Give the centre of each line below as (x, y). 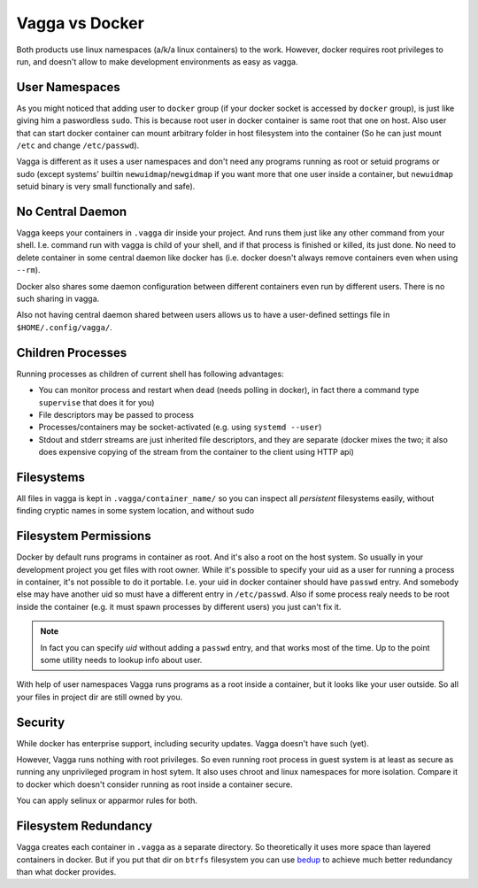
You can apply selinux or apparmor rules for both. (107, 800)
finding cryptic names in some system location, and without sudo (135, 511)
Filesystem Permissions (84, 536)
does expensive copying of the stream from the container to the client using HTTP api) (196, 452)
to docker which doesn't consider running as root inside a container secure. (154, 784)
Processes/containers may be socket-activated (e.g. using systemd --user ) (180, 427)
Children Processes (72, 353)
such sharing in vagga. (58, 299)
